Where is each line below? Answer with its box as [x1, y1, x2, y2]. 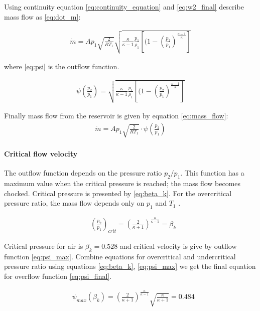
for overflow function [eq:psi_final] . [4, 271, 112, 281]
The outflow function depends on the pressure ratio [4, 168, 162, 178]
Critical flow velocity [4, 148, 78, 159]
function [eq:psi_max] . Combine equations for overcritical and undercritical [4, 251, 236, 261]
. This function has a [180, 168, 244, 178]
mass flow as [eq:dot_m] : [4, 11, 81, 22]
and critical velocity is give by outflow [119, 241, 237, 251]
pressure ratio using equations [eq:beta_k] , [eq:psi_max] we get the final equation [4, 261, 256, 271]
